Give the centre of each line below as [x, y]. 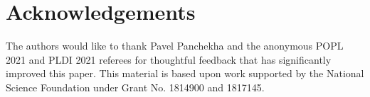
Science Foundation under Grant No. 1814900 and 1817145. [135, 87]
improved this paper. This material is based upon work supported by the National [185, 73]
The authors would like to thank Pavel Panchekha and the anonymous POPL [175, 46]
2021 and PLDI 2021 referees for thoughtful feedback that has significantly [169, 59]
